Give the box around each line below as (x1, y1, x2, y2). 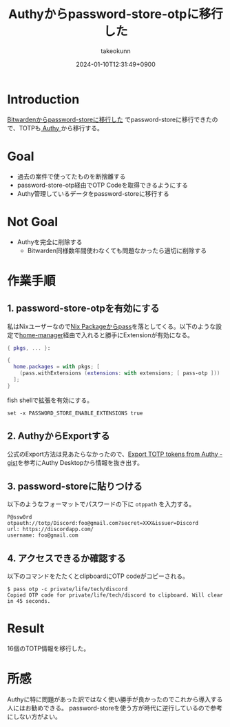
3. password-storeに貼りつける (7, 481, 143, 492)
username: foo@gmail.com (7, 532, 79, 539)
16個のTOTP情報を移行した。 (7, 644, 90, 653)
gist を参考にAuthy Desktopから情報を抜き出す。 (7, 458, 143, 466)
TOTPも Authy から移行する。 (19, 123, 103, 132)
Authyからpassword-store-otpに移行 (8, 6, 224, 22)
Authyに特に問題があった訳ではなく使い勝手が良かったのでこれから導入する (7, 695, 223, 704)
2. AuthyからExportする (7, 430, 110, 442)
